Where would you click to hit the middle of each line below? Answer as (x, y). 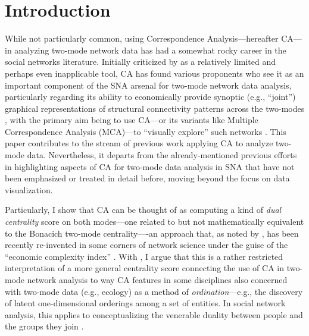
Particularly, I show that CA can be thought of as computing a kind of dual (143, 210)
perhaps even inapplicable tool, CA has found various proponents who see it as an (154, 73)
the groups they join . (44, 326)
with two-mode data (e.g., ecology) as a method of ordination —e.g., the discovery (154, 291)
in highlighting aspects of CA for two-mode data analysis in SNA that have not (150, 166)
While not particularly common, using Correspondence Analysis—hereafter (142, 38)
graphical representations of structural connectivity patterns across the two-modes (155, 108)
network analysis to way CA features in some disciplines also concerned (157, 280)
